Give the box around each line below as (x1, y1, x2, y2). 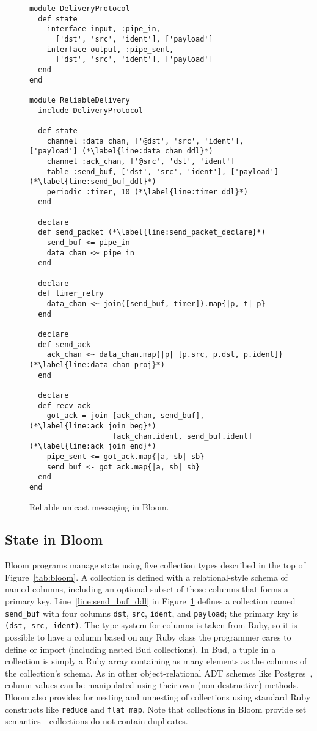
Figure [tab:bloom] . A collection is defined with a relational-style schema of (5, 570, 288, 583)
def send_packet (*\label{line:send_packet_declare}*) (38, 228, 266, 237)
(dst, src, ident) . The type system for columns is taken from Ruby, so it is (5, 619, 297, 631)
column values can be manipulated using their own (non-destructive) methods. (5, 678, 299, 691)
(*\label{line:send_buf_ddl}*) (29, 177, 156, 186)
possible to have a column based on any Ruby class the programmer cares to (5, 630, 291, 643)
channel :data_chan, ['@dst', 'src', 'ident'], (46, 136, 244, 145)
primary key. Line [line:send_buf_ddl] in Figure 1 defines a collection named (5, 595, 296, 608)
